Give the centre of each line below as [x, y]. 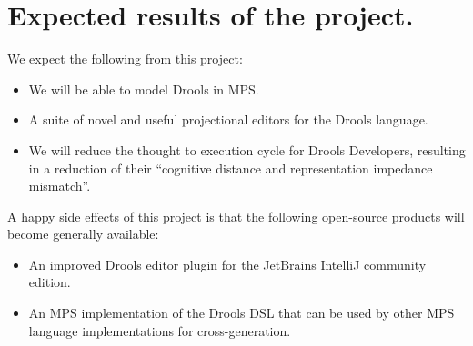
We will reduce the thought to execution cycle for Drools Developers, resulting [247, 149]
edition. [50, 282]
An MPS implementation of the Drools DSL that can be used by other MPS [242, 313]
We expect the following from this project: [125, 59]
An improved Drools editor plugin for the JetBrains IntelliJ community [227, 264]
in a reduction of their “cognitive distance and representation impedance [231, 168]
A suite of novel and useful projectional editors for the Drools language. [228, 119]
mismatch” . [60, 186]
